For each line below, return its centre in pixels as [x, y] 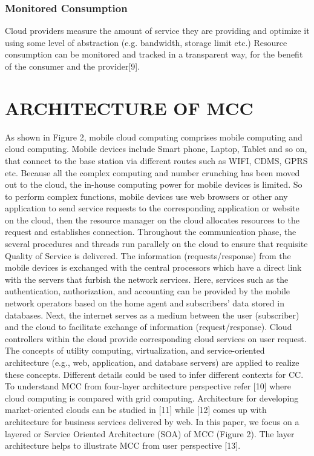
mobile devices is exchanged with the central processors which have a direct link [153, 267]
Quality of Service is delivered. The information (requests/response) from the [148, 255]
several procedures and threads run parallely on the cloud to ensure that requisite [156, 244]
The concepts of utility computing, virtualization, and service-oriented [135, 350]
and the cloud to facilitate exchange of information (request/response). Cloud [149, 327]
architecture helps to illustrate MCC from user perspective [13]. [123, 445]
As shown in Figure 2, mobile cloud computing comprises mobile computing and [154, 137]
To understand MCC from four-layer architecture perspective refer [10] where [148, 386]
